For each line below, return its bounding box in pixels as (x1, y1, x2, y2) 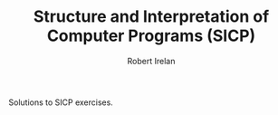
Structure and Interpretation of (33, 6, 270, 27)
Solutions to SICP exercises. (8, 97, 114, 108)
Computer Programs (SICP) (46, 25, 256, 46)
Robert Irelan (127, 55, 176, 66)
